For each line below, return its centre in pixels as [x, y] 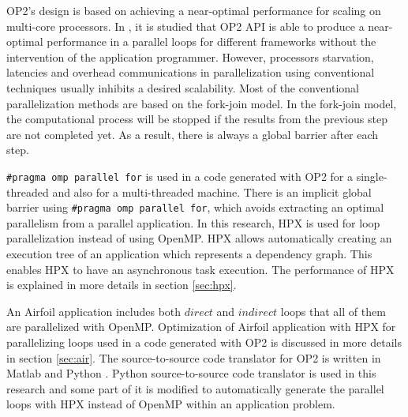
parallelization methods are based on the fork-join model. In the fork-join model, [202, 103]
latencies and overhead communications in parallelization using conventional [191, 72]
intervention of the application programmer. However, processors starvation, [190, 56]
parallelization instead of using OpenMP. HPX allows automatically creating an [199, 238]
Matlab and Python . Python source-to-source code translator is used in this [191, 373]
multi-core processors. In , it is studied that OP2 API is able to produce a [185, 26]
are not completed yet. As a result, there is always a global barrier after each [193, 134]
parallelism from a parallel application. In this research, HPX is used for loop [193, 222]
